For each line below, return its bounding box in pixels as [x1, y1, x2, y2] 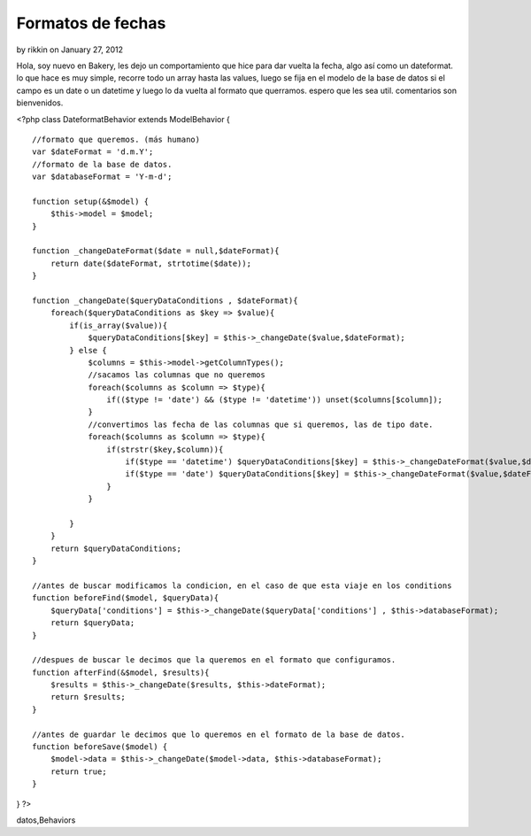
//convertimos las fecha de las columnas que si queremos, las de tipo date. [88, 419, 434, 430]
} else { [69, 345, 107, 355]
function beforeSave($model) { [32, 742, 168, 752]
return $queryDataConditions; [50, 543, 181, 553]
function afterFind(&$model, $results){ [32, 667, 210, 677]
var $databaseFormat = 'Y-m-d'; [32, 172, 173, 182]
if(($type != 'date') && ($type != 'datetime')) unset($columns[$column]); [106, 395, 442, 405]
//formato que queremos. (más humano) [32, 134, 201, 144]
